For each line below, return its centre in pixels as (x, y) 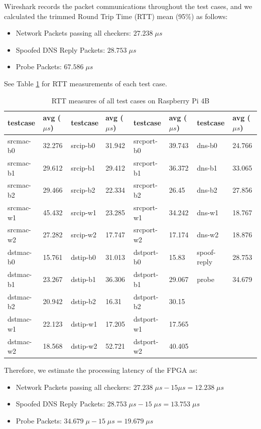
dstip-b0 (84, 257)
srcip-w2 (84, 235)
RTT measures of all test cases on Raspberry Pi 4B (130, 100)
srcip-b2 (83, 190)
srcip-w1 (84, 212)
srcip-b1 (83, 167)
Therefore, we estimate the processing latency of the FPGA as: (101, 370)
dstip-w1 (84, 323)
